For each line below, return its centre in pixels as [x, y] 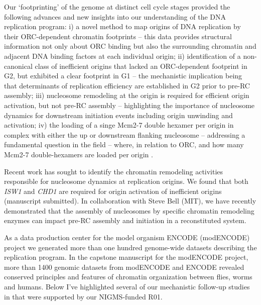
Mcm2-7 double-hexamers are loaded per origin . [79, 154]
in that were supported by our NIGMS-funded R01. [83, 296]
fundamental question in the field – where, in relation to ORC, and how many [124, 144]
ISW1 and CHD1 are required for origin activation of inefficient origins [113, 191]
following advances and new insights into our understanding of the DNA [115, 16]
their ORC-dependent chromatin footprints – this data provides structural [118, 36]
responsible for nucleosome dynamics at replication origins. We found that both [126, 181]
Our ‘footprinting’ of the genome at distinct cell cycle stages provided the [117, 7]
